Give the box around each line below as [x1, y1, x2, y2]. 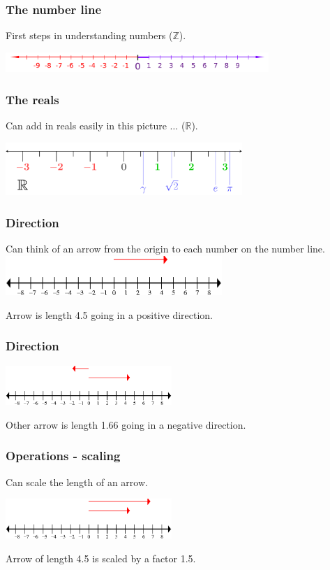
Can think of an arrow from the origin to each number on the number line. [6, 241, 325, 255]
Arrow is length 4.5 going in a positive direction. [6, 307, 213, 322]
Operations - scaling [6, 447, 121, 464]
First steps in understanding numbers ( [6, 28, 173, 43]
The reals [6, 90, 59, 108]
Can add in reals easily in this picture [6, 117, 167, 132]
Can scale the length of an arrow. [6, 474, 148, 489]
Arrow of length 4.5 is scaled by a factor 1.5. [6, 550, 196, 565]
